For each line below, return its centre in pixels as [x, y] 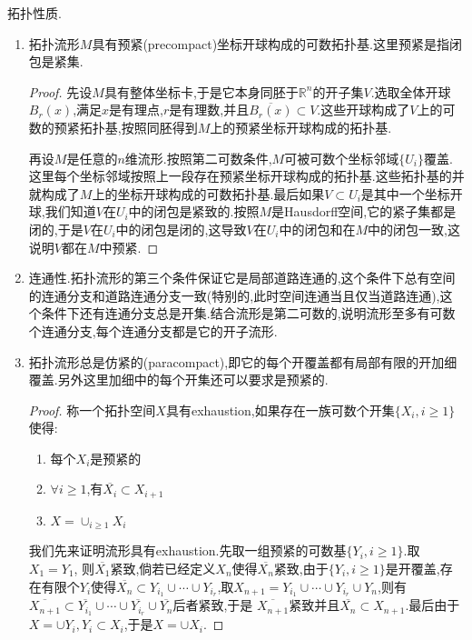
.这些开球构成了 [364, 110]
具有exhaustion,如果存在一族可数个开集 [280, 410]
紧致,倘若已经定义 [163, 568]
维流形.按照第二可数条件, [198, 158]
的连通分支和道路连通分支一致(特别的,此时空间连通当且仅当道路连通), [234, 295]
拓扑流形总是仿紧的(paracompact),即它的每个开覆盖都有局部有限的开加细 [243, 361]
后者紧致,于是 [213, 605]
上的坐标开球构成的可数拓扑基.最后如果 [208, 193]
